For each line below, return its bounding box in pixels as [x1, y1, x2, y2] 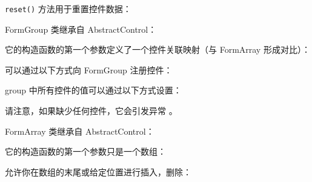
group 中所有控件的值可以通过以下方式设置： [5, 84, 182, 96]
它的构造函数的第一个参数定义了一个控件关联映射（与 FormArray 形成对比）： [5, 43, 310, 56]
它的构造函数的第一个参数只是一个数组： [5, 145, 166, 158]
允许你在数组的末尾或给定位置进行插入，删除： [5, 165, 191, 178]
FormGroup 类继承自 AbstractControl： [5, 22, 157, 35]
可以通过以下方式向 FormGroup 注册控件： [5, 63, 173, 76]
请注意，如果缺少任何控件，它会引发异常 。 [5, 104, 178, 117]
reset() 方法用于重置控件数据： [5, 2, 131, 15]
